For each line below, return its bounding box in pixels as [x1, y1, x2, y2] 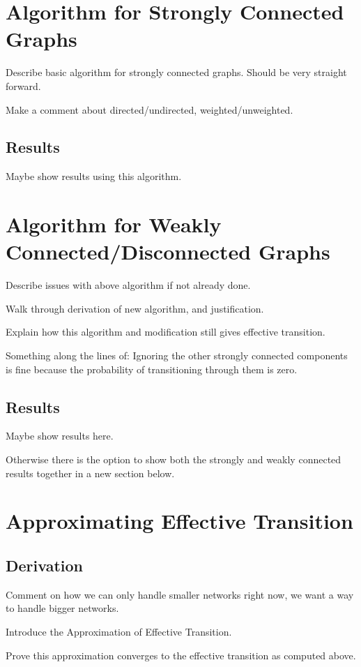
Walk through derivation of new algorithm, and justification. [6, 301, 264, 315]
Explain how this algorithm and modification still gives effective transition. [6, 324, 325, 339]
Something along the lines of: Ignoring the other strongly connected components [6, 347, 348, 362]
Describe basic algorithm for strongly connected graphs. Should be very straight [6, 65, 347, 80]
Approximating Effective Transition [6, 507, 353, 535]
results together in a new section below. [6, 465, 175, 480]
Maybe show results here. [6, 428, 114, 443]
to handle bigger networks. [6, 601, 119, 615]
